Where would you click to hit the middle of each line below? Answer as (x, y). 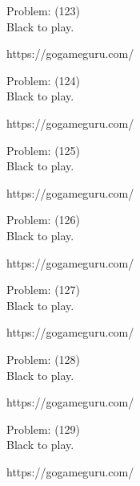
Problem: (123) (44, 10)
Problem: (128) (44, 359)
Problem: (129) (44, 429)
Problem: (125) (44, 150)
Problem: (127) (44, 290)
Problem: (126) (44, 220)
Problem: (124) (44, 80)
